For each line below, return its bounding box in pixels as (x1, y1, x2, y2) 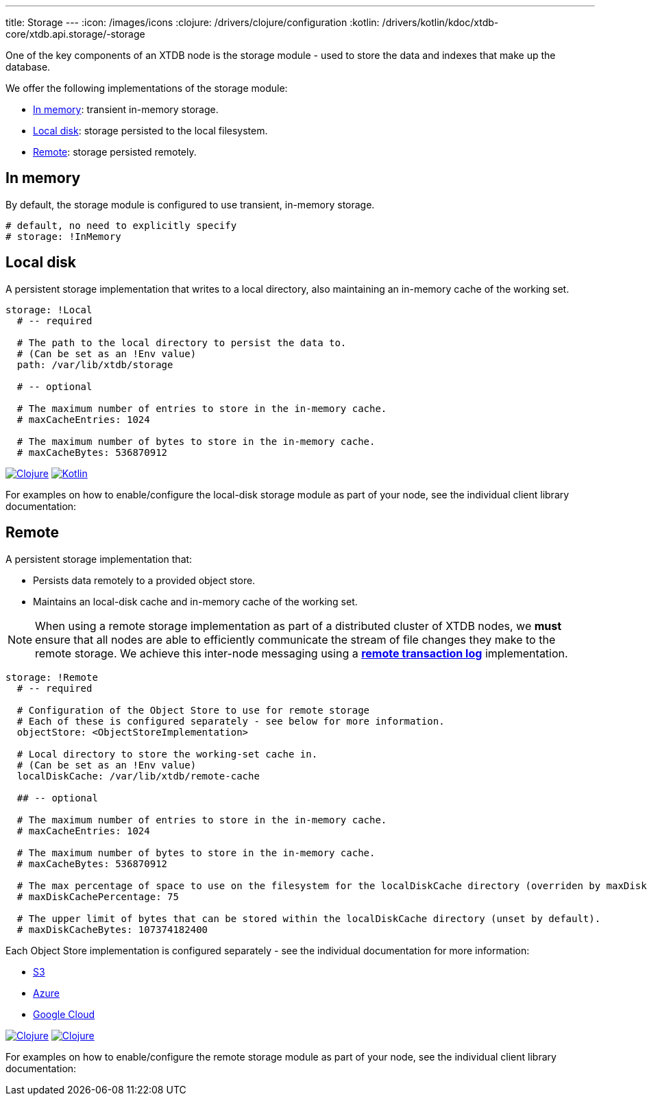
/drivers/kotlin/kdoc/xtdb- (382, 16, 499, 28)
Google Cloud (33, 1008, 95, 1020)
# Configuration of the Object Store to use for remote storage (16, 704, 370, 716)
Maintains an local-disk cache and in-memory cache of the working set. (33, 595, 358, 607)
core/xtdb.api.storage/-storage (5, 28, 145, 40)
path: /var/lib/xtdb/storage (16, 359, 173, 370)
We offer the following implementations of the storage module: (5, 82, 288, 94)
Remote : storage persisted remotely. (33, 146, 197, 158)
